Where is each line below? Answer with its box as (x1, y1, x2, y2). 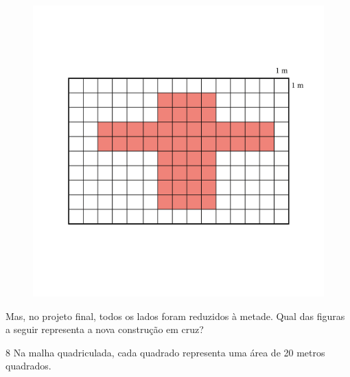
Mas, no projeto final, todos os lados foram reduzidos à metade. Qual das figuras (5, 308, 345, 323)
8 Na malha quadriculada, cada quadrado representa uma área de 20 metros (5, 345, 325, 359)
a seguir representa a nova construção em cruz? (5, 322, 204, 336)
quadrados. (5, 358, 51, 373)
